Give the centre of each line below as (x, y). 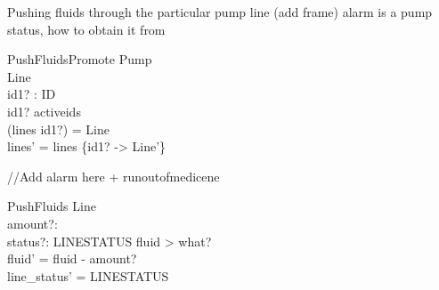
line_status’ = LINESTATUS (88, 275)
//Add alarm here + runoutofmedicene (114, 176)
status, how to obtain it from (86, 29)
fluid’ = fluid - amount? (72, 258)
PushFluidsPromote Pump (80, 59)
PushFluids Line (52, 206)
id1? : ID (32, 94)
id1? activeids (44, 111)
